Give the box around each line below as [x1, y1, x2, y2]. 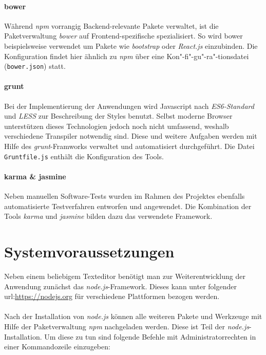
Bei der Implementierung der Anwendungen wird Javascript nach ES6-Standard [4, 100, 254, 111]
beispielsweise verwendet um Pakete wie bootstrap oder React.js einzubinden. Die [4, 40, 258, 51]
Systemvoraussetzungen [4, 241, 175, 262]
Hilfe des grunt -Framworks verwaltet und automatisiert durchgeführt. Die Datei [4, 141, 255, 151]
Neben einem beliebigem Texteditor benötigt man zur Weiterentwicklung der [4, 270, 245, 281]
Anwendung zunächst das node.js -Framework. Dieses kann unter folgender [4, 281, 237, 291]
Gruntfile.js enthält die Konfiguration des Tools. [4, 151, 164, 161]
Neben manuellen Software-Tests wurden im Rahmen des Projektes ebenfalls [4, 191, 245, 201]
